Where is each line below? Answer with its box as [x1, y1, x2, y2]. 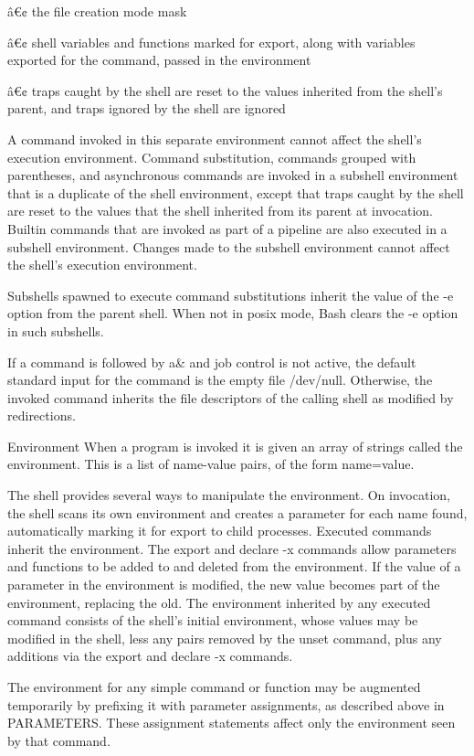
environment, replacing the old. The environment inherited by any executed [7, 592, 431, 612]
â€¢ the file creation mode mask [7, 2, 187, 20]
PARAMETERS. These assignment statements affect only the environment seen [7, 713, 456, 732]
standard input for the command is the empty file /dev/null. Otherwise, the [7, 370, 433, 389]
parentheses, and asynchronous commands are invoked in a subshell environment [7, 165, 458, 185]
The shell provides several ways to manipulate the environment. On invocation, [7, 485, 450, 505]
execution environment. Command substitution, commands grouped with [7, 147, 416, 166]
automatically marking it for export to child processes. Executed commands [7, 521, 432, 540]
